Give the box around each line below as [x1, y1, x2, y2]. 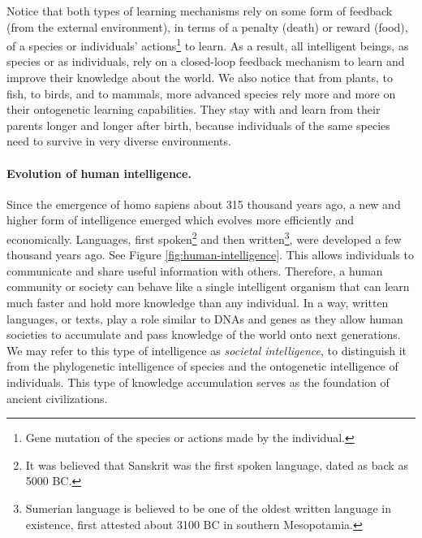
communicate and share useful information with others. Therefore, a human [6, 262, 383, 279]
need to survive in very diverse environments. [6, 132, 231, 150]
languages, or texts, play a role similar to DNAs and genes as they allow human [6, 310, 403, 327]
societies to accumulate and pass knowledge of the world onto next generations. [6, 326, 401, 343]
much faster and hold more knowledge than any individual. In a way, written [6, 294, 389, 311]
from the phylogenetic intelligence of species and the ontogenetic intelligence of [6, 358, 398, 375]
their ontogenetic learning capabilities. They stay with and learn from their [6, 101, 381, 118]
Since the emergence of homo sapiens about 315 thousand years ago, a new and [6, 195, 401, 212]
